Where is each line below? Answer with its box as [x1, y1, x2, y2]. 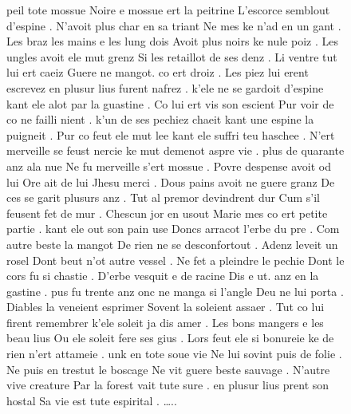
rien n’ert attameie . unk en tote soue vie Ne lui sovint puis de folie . [6, 345, 342, 362]
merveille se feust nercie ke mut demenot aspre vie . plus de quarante [6, 142, 345, 159]
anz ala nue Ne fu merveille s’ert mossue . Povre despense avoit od [6, 157, 332, 174]
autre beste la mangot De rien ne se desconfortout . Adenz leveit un [6, 235, 338, 252]
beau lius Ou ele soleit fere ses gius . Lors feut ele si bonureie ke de [6, 329, 334, 346]
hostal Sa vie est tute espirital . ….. [6, 392, 177, 408]
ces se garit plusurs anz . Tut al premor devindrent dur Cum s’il [6, 189, 321, 206]
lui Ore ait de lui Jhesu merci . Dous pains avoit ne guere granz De [6, 173, 335, 190]
